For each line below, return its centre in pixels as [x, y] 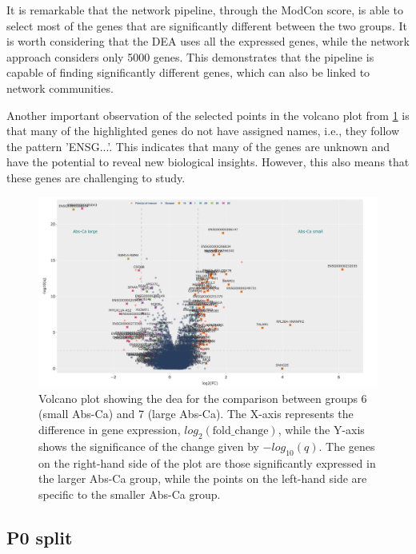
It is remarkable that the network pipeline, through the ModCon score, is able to [205, 10]
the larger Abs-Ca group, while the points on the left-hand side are [203, 478]
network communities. [60, 88]
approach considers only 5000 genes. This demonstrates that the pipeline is [190, 56]
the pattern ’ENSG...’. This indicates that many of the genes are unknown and [198, 146]
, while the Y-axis [321, 429]
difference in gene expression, [110, 429]
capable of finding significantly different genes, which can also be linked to [188, 72]
